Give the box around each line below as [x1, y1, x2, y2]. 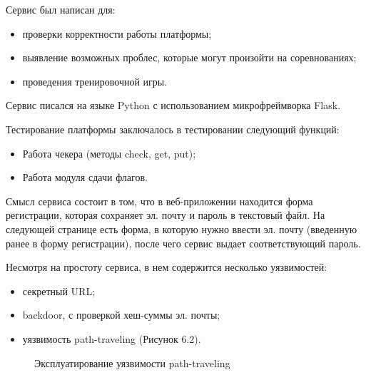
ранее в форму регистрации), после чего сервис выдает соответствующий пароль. [6, 235, 361, 250]
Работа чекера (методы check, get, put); [22, 145, 196, 160]
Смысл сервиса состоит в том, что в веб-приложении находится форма [6, 193, 313, 208]
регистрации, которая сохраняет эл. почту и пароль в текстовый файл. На [6, 207, 325, 222]
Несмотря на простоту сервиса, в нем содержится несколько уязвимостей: [6, 260, 327, 274]
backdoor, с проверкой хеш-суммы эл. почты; [22, 307, 220, 322]
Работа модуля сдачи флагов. [22, 170, 148, 185]
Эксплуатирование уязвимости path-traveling [34, 355, 230, 370]
